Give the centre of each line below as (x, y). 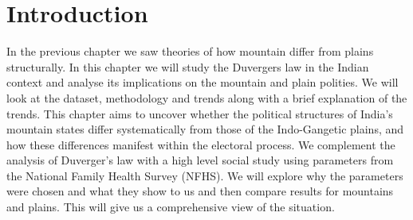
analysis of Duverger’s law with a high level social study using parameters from (200, 160)
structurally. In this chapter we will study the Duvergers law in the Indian (188, 66)
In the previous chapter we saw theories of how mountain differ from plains (190, 51)
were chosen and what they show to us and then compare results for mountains (200, 191)
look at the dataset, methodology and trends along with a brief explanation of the (207, 97)
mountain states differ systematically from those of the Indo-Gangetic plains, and (205, 129)
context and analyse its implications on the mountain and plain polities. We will (203, 82)
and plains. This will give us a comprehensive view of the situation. (171, 207)
